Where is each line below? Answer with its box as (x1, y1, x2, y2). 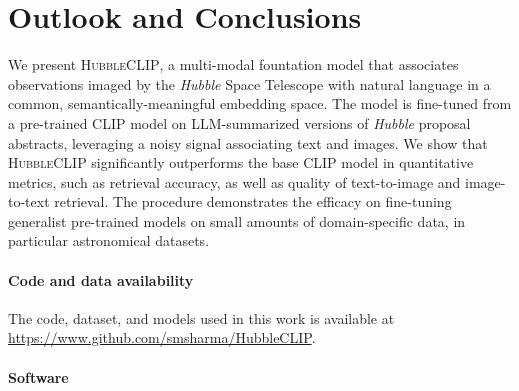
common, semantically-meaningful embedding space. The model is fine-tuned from (8, 93, 512, 114)
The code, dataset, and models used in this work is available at (8, 307, 395, 328)
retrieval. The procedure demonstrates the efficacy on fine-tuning (54, 191, 452, 212)
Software (8, 366, 69, 387)
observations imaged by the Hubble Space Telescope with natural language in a (8, 73, 491, 94)
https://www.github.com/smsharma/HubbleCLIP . (8, 327, 316, 348)
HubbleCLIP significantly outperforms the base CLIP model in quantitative (8, 152, 474, 173)
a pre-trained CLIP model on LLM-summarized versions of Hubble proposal (8, 112, 471, 133)
